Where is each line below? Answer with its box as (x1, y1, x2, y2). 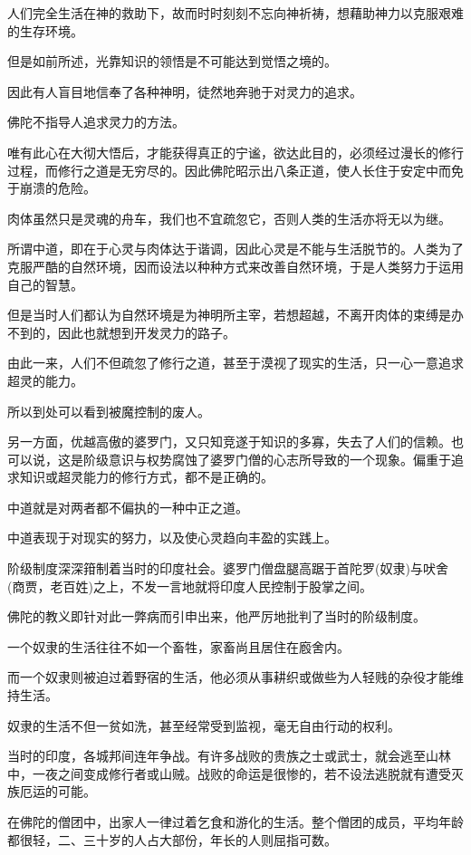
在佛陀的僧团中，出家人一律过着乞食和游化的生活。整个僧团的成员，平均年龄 (7, 812, 464, 831)
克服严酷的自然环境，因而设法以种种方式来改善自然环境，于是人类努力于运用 (7, 256, 464, 275)
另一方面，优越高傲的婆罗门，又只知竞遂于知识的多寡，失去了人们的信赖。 (7, 432, 451, 451)
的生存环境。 (7, 21, 83, 40)
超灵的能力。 (7, 370, 83, 389)
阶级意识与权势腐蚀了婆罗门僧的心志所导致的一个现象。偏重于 (82, 449, 451, 468)
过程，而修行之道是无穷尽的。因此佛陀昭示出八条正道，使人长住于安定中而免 (7, 160, 464, 179)
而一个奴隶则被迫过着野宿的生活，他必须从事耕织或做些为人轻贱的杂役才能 (7, 668, 451, 687)
